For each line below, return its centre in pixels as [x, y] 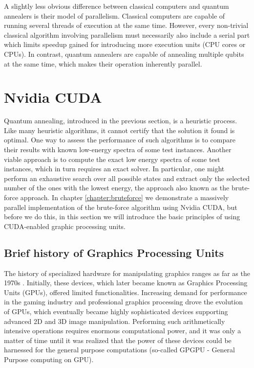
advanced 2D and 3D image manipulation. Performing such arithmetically [115, 321]
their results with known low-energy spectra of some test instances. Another [118, 149]
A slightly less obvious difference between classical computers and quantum [116, 6]
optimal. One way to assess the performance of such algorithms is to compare [120, 140]
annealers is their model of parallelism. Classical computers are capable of [115, 15]
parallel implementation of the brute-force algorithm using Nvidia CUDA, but [121, 207]
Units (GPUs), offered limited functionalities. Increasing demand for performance [126, 292]
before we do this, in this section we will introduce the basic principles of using [122, 217]
